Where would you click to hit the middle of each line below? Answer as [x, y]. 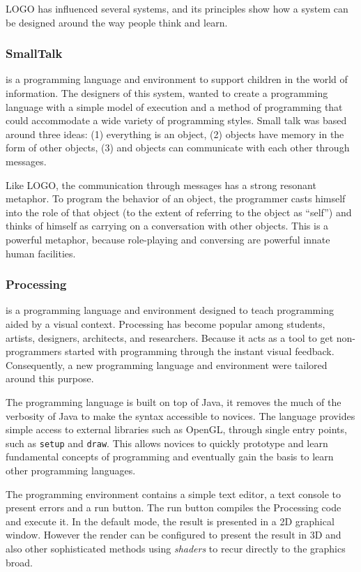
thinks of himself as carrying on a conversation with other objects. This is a [167, 226]
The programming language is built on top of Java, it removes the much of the [174, 401]
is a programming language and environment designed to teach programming [170, 310]
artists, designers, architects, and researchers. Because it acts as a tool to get [170, 337]
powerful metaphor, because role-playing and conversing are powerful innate [168, 239]
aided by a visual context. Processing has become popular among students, [166, 323]
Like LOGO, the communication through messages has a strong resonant [161, 185]
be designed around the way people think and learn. [117, 22]
